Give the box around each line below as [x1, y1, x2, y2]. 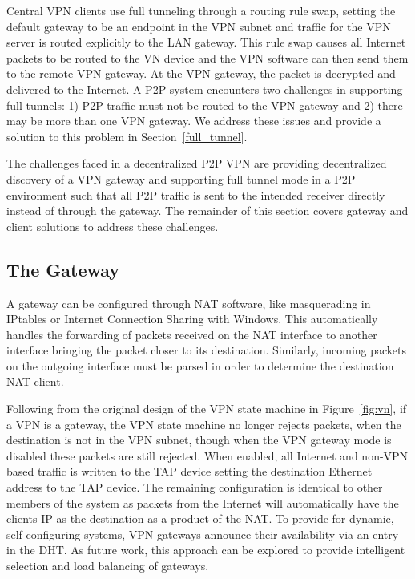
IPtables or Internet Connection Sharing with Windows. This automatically [6, 310, 378, 327]
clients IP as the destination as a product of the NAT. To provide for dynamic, [6, 510, 394, 527]
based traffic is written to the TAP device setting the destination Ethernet [6, 463, 373, 480]
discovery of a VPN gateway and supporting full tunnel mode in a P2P [6, 170, 356, 187]
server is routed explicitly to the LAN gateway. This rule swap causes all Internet [6, 34, 406, 51]
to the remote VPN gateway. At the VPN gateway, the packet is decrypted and [6, 65, 396, 82]
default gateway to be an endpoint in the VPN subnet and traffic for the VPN [6, 18, 391, 34]
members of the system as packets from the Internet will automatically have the [6, 494, 399, 511]
